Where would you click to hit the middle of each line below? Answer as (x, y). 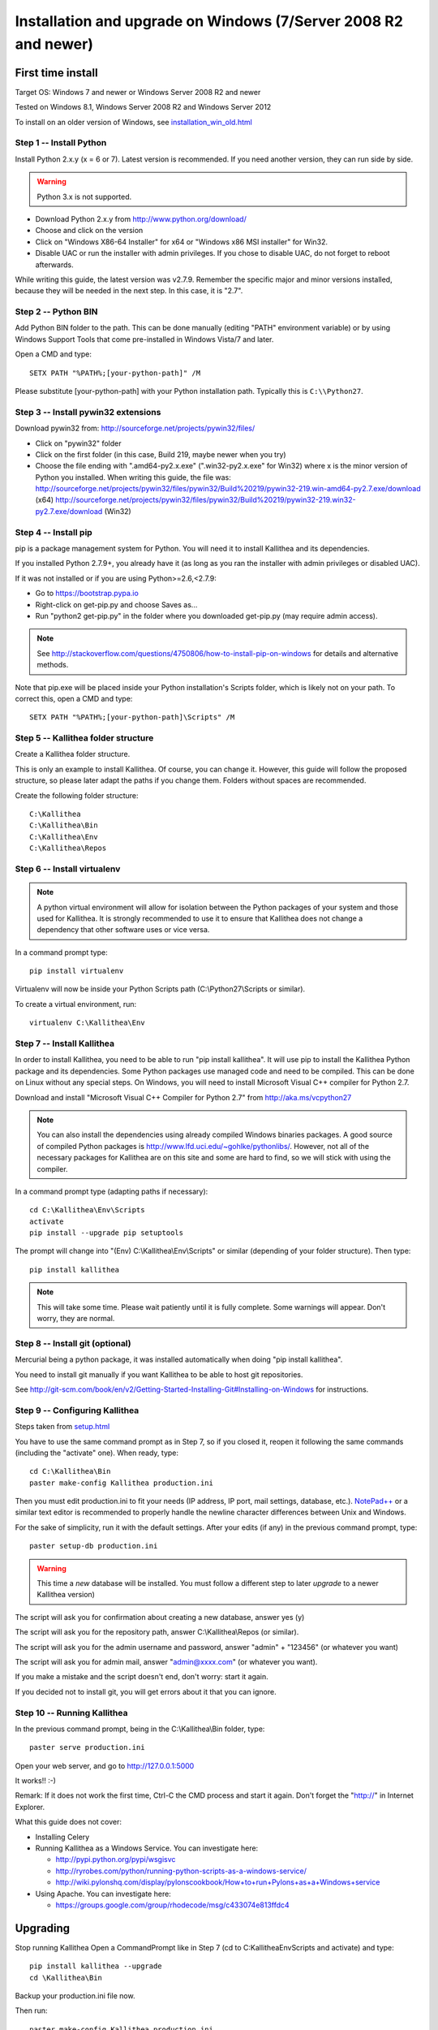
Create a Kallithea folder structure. (73, 754)
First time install (56, 73)
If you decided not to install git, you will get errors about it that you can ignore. (146, 1691)
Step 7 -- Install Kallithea (65, 1043)
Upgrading (43, 1928)
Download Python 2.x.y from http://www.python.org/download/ (141, 218)
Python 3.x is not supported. (84, 197)
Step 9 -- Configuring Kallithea (77, 1410)
